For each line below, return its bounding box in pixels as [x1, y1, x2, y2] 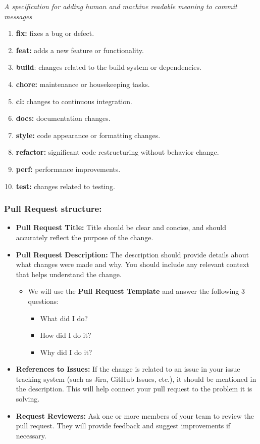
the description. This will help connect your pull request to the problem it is [16, 383, 252, 394]
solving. [16, 393, 40, 404]
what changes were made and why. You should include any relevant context [16, 259, 249, 270]
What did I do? [40, 313, 88, 323]
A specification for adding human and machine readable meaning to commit [4, 1, 237, 11]
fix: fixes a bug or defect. [16, 28, 94, 38]
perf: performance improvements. [16, 163, 121, 174]
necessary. [16, 430, 46, 440]
